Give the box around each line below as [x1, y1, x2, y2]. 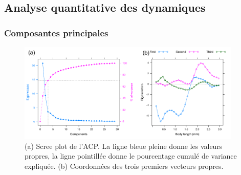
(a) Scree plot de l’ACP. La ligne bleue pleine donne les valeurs [25, 140, 223, 151]
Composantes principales [4, 26, 108, 39]
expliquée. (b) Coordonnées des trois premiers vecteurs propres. [25, 160, 224, 171]
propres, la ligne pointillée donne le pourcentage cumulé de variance [25, 150, 237, 161]
